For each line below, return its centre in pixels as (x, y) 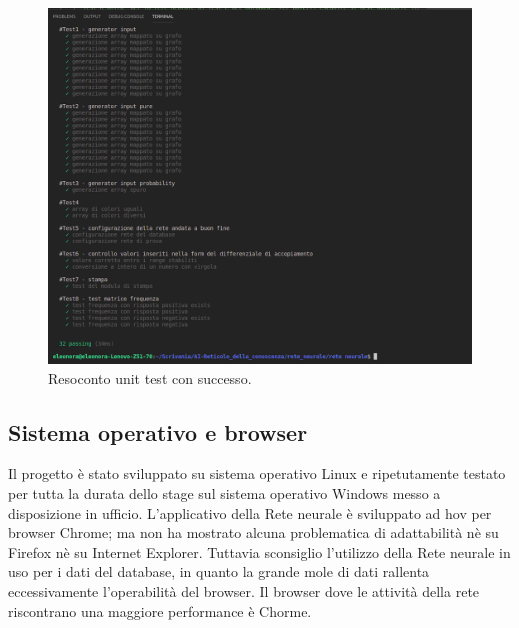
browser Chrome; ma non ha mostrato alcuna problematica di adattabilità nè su (253, 532)
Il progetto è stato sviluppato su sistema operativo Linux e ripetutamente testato (257, 473)
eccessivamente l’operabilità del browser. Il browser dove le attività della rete (244, 591)
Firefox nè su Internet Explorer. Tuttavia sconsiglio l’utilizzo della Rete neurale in (259, 551)
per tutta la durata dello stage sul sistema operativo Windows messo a (224, 493)
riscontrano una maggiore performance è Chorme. (160, 610)
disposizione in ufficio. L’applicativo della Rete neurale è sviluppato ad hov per (250, 512)
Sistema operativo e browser (158, 431)
